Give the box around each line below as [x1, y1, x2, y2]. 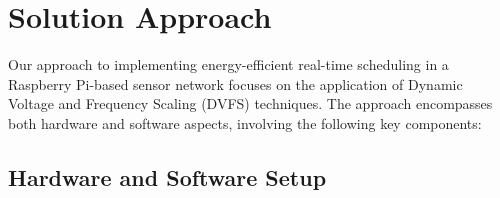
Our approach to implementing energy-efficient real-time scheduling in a [8, 54, 449, 75]
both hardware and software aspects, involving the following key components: [8, 112, 482, 133]
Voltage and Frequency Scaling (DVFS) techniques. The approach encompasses [8, 93, 493, 114]
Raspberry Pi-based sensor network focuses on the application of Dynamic [8, 73, 463, 94]
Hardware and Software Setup [8, 161, 327, 192]
